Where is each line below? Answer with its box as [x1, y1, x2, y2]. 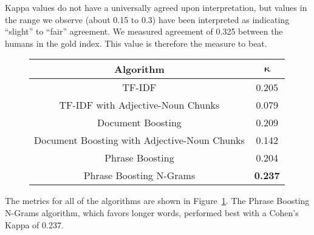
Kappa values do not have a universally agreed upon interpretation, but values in [5, 1, 307, 13]
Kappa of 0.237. [5, 218, 64, 231]
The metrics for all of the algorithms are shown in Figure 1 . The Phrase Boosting [5, 194, 310, 207]
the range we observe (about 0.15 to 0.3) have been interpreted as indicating [5, 13, 290, 26]
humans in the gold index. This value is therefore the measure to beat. [5, 36, 267, 49]
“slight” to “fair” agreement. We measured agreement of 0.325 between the [5, 25, 283, 38]
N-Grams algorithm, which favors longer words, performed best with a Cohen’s [5, 206, 299, 219]
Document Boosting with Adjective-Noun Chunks [34, 133, 245, 148]
